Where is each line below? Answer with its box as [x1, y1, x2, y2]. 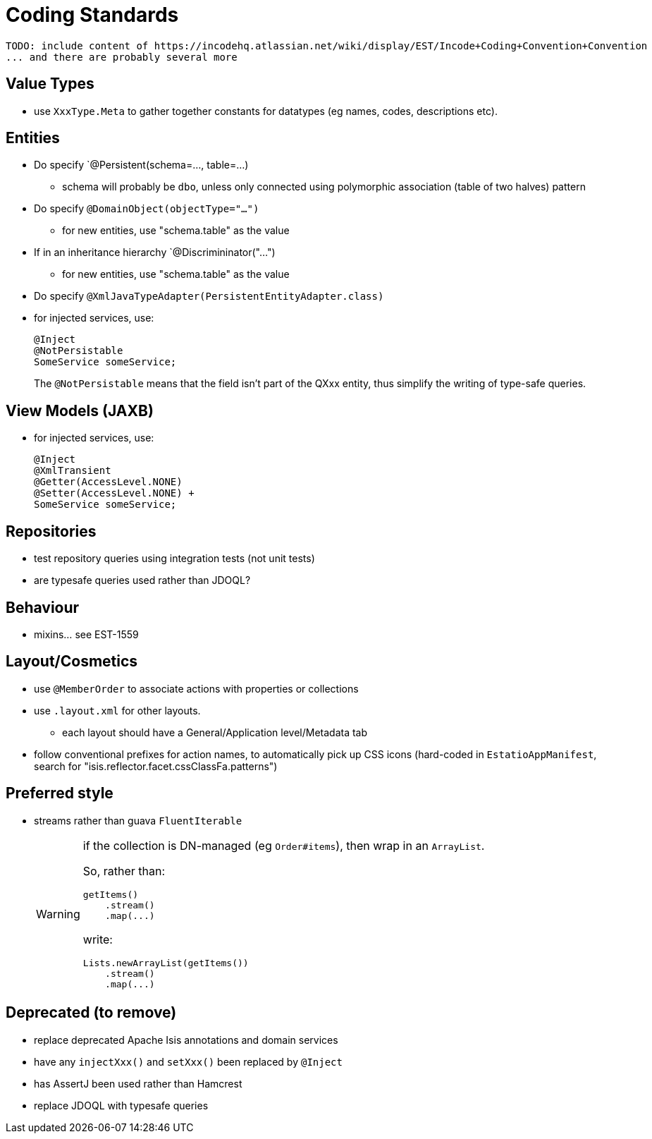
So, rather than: [82, 863, 166, 878]
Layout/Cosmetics [6, 652, 138, 671]
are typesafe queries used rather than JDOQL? [34, 574, 251, 587]
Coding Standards [6, 3, 179, 27]
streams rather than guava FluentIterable [34, 814, 242, 827]
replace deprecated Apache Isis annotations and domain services [34, 1033, 338, 1046]
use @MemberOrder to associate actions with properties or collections [34, 682, 359, 695]
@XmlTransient [34, 465, 111, 477]
